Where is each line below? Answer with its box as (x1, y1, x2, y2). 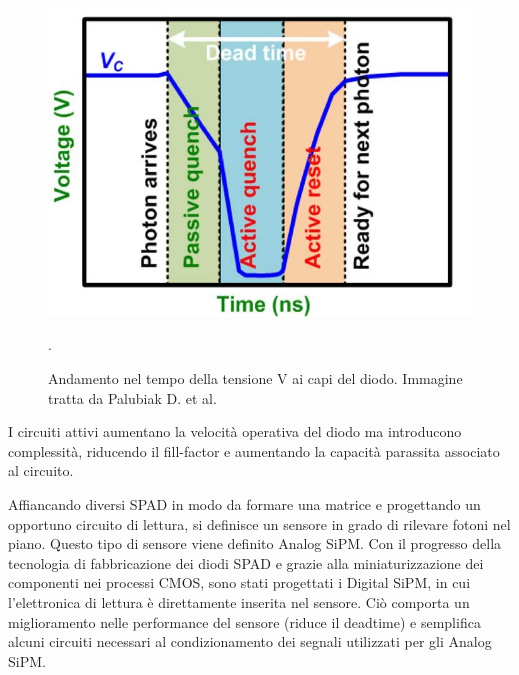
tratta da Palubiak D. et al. (48, 387, 217, 408)
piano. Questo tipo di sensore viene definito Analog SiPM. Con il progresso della (8, 533, 502, 554)
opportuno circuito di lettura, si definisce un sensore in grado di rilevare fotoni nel (8, 513, 511, 534)
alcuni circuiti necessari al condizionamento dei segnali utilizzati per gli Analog (8, 631, 492, 652)
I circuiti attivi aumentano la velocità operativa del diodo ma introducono (8, 421, 462, 442)
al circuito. (8, 460, 74, 481)
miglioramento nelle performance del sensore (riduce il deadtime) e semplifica (8, 611, 481, 632)
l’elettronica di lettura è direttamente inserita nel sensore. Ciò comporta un (8, 592, 470, 612)
